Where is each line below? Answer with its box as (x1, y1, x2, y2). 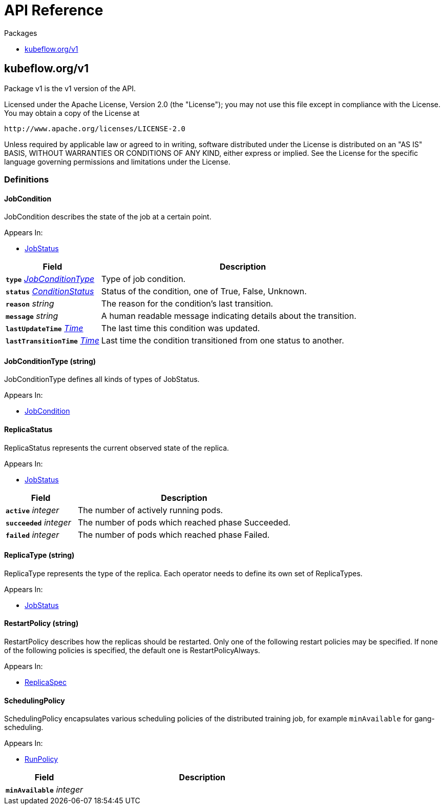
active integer (6, 504, 59, 515)
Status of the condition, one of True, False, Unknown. (101, 286, 307, 297)
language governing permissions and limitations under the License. (4, 157, 230, 166)
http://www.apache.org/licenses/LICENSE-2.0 (4, 124, 186, 133)
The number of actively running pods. (78, 504, 223, 515)
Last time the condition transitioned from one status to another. (101, 335, 344, 346)
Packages (4, 28, 37, 37)
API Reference (4, 2, 103, 19)
